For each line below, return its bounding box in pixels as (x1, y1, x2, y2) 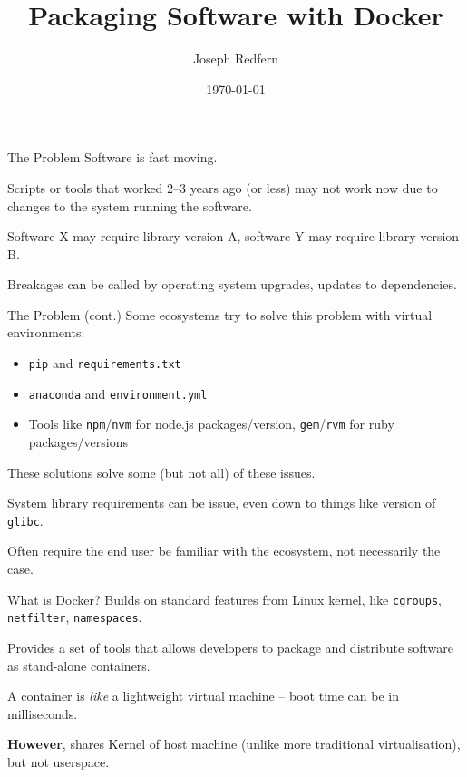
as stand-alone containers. (7, 656, 151, 675)
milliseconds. (7, 704, 78, 723)
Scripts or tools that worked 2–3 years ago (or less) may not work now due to (7, 178, 438, 197)
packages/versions (28, 432, 128, 452)
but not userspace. (7, 752, 110, 771)
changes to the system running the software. (7, 196, 252, 215)
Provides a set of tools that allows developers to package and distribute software (7, 637, 454, 656)
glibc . (7, 510, 44, 529)
